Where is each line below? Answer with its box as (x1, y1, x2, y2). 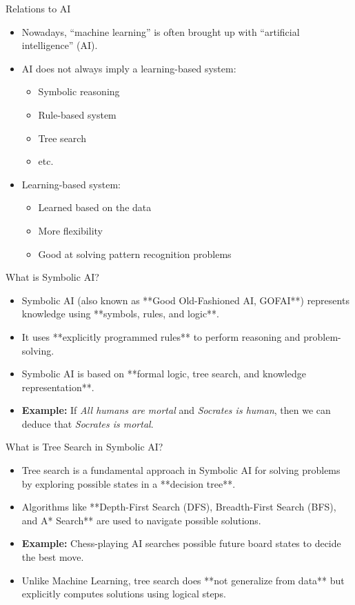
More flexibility (38, 223, 103, 237)
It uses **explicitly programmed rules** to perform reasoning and (21, 329, 301, 344)
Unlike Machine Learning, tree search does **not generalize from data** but (21, 573, 345, 587)
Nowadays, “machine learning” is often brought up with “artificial (21, 24, 300, 39)
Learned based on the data (38, 200, 152, 215)
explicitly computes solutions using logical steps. (21, 586, 226, 601)
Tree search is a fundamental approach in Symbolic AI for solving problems (21, 463, 341, 477)
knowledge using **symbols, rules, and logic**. (21, 306, 219, 321)
